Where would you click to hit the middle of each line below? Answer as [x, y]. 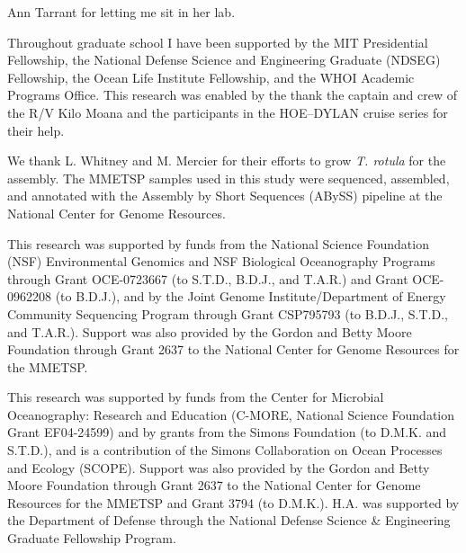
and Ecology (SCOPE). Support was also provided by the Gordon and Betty [219, 467]
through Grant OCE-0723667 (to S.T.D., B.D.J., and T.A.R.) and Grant [208, 278]
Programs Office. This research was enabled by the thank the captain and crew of [232, 95]
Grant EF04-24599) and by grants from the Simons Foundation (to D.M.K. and [227, 432]
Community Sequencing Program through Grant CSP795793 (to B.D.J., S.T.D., [228, 313]
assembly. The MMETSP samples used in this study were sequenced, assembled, [229, 178]
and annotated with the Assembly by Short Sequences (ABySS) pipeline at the [225, 196]
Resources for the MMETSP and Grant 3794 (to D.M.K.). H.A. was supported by [233, 502]
